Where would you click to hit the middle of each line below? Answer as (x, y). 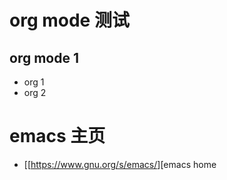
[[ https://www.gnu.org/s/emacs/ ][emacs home (120, 164)
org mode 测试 (69, 20)
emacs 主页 (57, 136)
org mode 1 (44, 57)
